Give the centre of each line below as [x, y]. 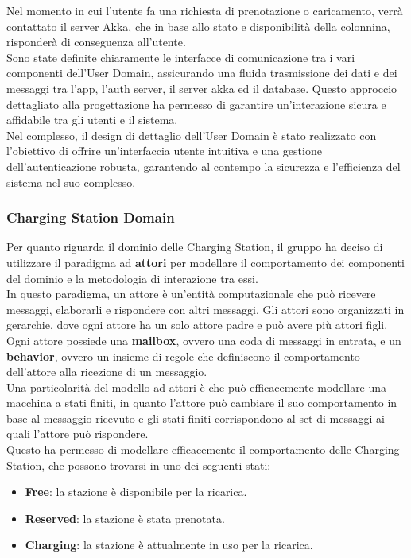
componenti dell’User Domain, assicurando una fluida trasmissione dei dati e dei [202, 73]
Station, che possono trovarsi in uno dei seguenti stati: [139, 465]
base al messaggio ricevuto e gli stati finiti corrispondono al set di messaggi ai [196, 418]
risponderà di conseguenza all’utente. [96, 42]
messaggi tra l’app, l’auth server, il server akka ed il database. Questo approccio [202, 88]
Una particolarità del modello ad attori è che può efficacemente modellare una [197, 387]
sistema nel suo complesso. [71, 182]
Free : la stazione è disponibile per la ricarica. [136, 492]
